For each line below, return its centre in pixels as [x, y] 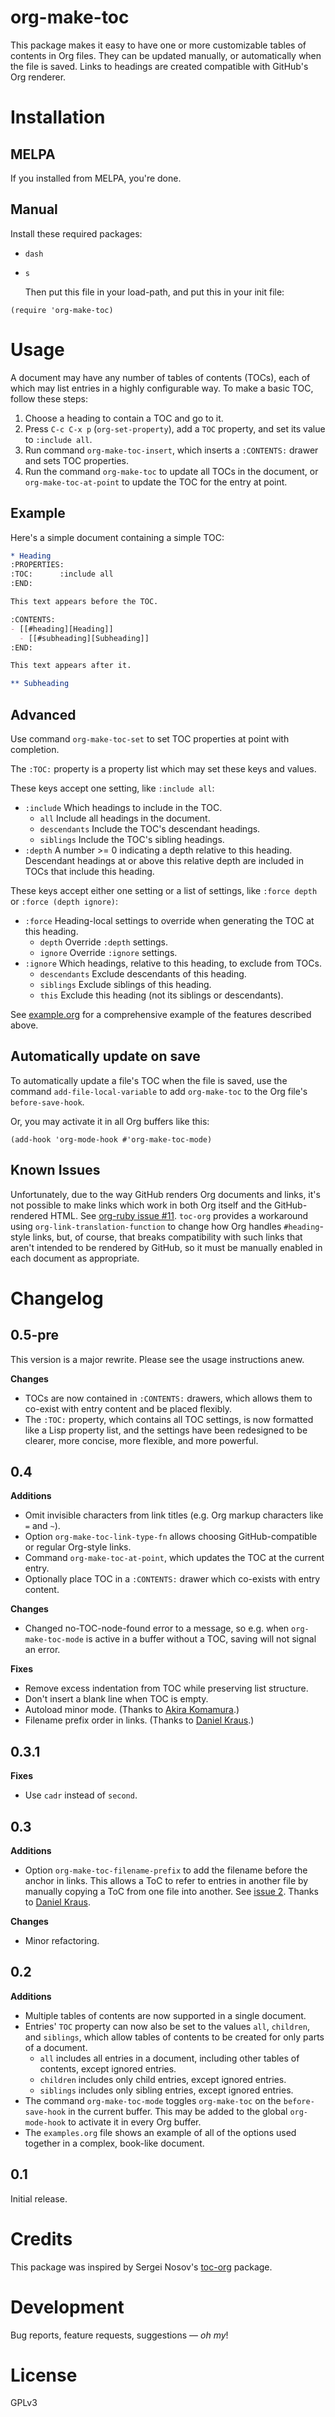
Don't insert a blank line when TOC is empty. [116, 1699]
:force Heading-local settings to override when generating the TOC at [169, 920]
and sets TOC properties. [77, 460]
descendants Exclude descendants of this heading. [143, 973]
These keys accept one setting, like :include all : [112, 788]
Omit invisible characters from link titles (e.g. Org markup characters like [174, 1515]
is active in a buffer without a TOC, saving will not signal [201, 1639]
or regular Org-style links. [78, 1547]
